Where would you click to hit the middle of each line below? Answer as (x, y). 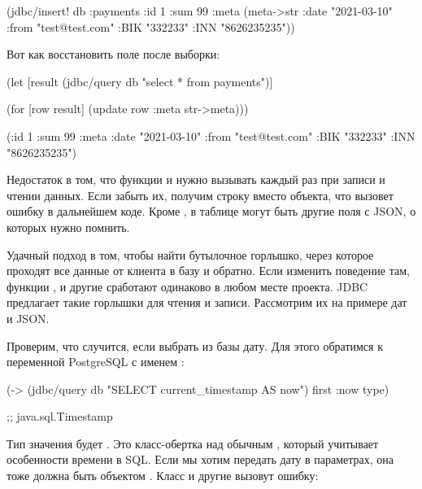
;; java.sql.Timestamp (60, 416)
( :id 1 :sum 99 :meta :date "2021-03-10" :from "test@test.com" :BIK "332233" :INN (211, 135)
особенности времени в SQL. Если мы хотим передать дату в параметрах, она (200, 459)
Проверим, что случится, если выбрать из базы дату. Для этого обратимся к (195, 345)
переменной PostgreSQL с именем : (96, 362)
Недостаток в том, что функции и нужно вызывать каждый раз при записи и (196, 179)
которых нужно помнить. (68, 227)
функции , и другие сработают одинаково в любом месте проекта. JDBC (187, 286)
